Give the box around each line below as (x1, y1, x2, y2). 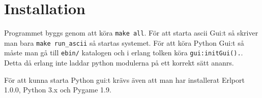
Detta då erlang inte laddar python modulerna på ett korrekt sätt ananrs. (4, 57, 234, 68)
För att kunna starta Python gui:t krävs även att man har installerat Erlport (4, 74, 245, 85)
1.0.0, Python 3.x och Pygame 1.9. (4, 84, 111, 95)
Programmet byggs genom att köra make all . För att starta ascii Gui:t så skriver (4, 27, 258, 38)
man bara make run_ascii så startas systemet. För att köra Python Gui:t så (4, 37, 244, 48)
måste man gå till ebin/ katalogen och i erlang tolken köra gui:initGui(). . (4, 47, 243, 58)
